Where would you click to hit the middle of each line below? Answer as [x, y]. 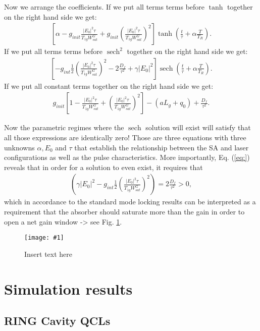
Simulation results [68, 288]
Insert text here [48, 254]
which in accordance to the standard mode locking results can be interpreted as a [130, 202]
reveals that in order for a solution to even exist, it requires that [103, 167]
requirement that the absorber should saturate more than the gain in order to [124, 212]
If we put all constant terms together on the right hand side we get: [109, 86]
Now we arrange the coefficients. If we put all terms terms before [105, 7]
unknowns [19, 147]
